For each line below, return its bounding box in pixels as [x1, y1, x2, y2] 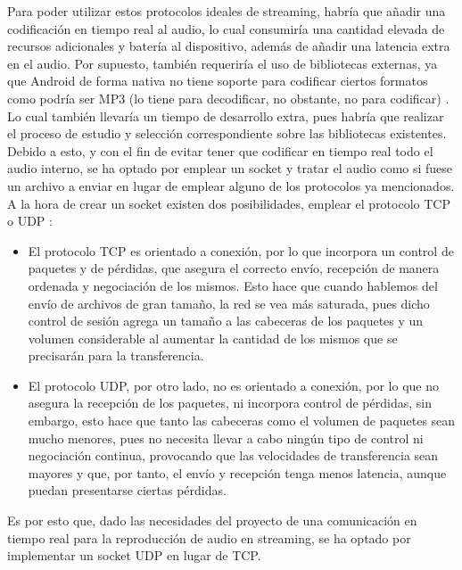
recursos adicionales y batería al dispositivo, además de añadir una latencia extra [7, 37, 450, 55]
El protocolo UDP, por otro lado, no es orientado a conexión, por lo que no [28, 376, 439, 394]
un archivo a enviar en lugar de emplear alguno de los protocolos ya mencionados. [7, 176, 455, 194]
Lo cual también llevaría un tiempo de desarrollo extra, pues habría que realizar [7, 106, 444, 125]
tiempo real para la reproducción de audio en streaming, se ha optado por [7, 528, 411, 547]
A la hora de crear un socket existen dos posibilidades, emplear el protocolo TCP [7, 194, 450, 212]
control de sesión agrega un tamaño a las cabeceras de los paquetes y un [28, 311, 424, 330]
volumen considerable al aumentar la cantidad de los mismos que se [28, 328, 398, 347]
